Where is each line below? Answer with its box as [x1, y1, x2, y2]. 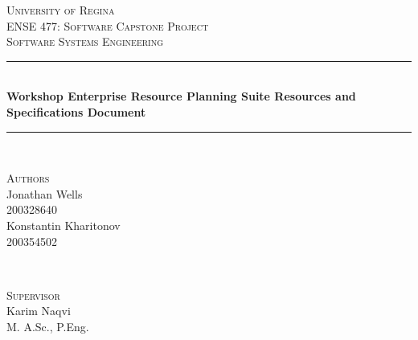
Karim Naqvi [6, 302, 71, 319]
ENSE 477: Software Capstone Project [6, 17, 209, 34]
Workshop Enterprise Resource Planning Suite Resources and [6, 88, 356, 104]
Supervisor [6, 286, 60, 303]
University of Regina [6, 2, 115, 18]
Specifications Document [6, 103, 146, 120]
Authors [6, 170, 50, 186]
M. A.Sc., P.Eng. [6, 317, 89, 334]
